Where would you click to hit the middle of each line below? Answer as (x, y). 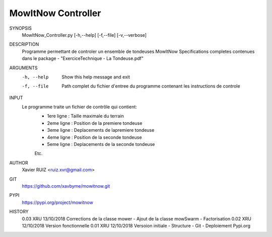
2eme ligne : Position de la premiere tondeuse (95, 123)
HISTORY (19, 212)
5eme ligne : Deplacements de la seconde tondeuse (101, 144)
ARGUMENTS (23, 67)
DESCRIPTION (24, 44)
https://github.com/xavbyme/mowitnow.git (66, 186)
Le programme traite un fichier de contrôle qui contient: (79, 107)
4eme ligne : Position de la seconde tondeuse (94, 137)
